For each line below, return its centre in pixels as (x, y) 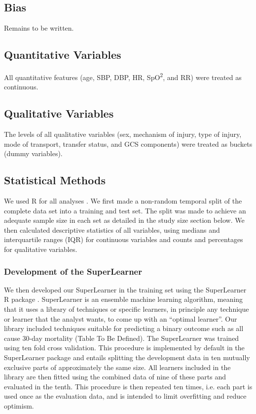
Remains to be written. (39, 28)
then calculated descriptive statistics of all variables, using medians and (112, 229)
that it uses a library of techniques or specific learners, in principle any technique (127, 309)
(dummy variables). (33, 153)
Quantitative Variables (63, 55)
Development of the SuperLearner (73, 271)
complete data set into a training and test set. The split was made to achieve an (125, 210)
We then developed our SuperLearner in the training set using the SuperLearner (125, 289)
